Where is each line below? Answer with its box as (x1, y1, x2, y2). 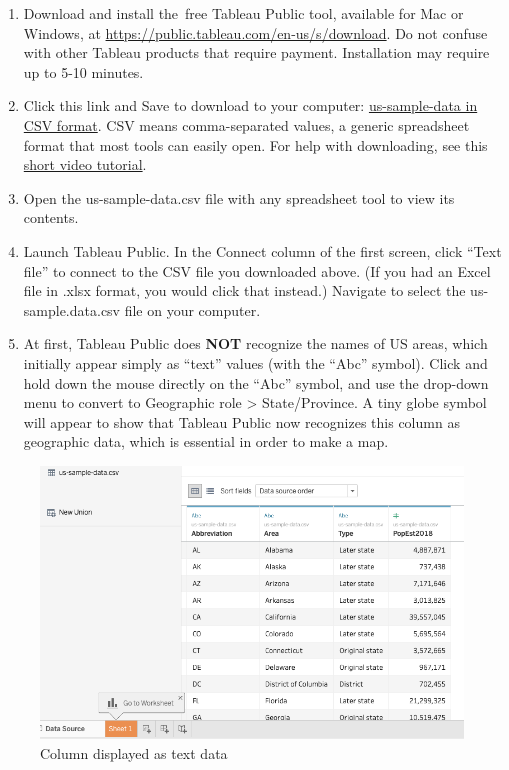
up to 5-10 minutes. (23, 61, 144, 82)
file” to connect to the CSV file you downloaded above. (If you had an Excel (23, 260, 491, 281)
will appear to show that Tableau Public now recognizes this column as (23, 411, 460, 432)
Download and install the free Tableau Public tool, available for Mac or (23, 3, 464, 23)
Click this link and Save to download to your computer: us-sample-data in (23, 95, 478, 116)
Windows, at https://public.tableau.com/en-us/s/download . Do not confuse (23, 22, 488, 43)
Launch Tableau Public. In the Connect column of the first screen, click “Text (23, 240, 502, 261)
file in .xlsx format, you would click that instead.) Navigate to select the (23, 280, 466, 301)
